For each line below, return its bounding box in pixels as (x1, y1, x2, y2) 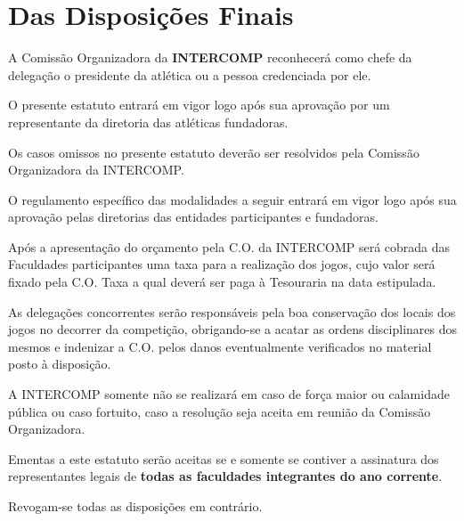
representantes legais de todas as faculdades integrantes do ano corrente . (8, 467, 443, 485)
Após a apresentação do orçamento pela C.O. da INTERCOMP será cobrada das (8, 237, 451, 256)
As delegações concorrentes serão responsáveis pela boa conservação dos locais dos (8, 302, 456, 321)
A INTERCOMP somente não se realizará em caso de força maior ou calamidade (8, 385, 450, 403)
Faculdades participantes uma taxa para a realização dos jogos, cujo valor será (8, 255, 436, 273)
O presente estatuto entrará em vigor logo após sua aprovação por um (8, 95, 390, 114)
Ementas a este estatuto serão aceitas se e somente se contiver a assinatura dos (8, 449, 439, 468)
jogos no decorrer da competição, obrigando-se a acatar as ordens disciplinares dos (8, 320, 458, 338)
